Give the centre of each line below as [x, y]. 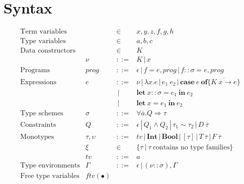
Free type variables [50, 176]
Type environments [50, 165]
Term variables [44, 32]
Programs [35, 70]
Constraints [38, 125]
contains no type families [191, 147]
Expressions [38, 82]
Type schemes [42, 113]
